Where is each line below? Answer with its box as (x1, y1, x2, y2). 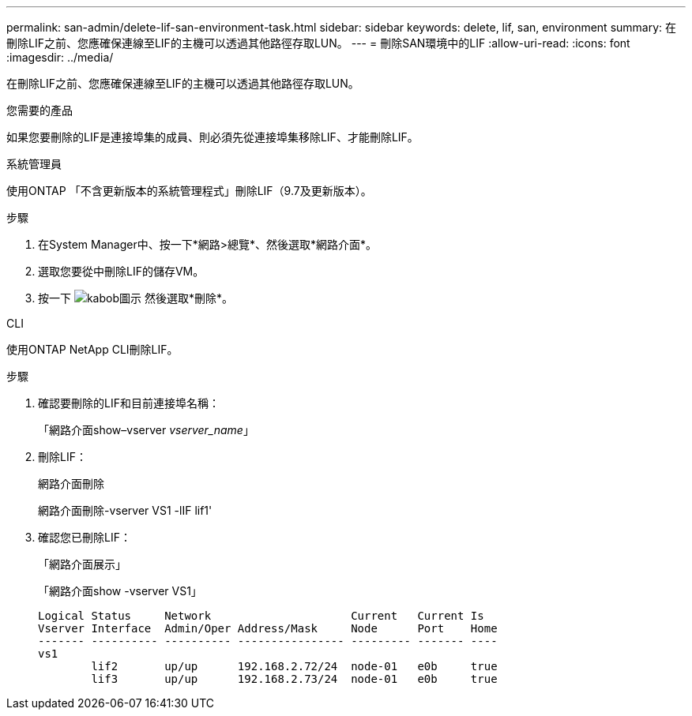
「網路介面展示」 (38, 557, 126, 571)
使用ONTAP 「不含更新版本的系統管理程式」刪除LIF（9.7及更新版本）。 (6, 184, 372, 197)
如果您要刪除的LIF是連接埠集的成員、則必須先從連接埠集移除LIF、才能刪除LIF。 (6, 130, 419, 144)
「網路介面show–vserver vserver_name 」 (38, 423, 254, 437)
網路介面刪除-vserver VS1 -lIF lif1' (38, 504, 212, 517)
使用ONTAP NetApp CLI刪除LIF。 (6, 343, 179, 356)
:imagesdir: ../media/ (6, 51, 114, 64)
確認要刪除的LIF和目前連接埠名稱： (38, 396, 220, 410)
